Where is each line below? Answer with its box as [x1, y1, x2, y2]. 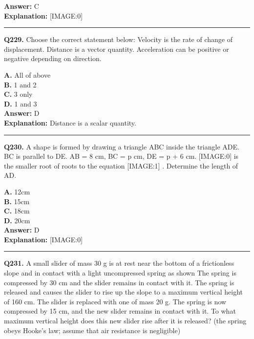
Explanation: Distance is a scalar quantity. [4, 117, 136, 127]
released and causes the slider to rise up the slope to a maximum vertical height [4, 287, 243, 297]
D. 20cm [4, 215, 30, 225]
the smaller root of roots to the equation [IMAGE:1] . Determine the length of [4, 160, 238, 170]
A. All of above [4, 69, 51, 80]
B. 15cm [4, 196, 30, 206]
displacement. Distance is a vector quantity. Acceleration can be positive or [4, 43, 229, 54]
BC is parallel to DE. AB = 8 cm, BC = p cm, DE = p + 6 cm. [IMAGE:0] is [4, 151, 239, 161]
